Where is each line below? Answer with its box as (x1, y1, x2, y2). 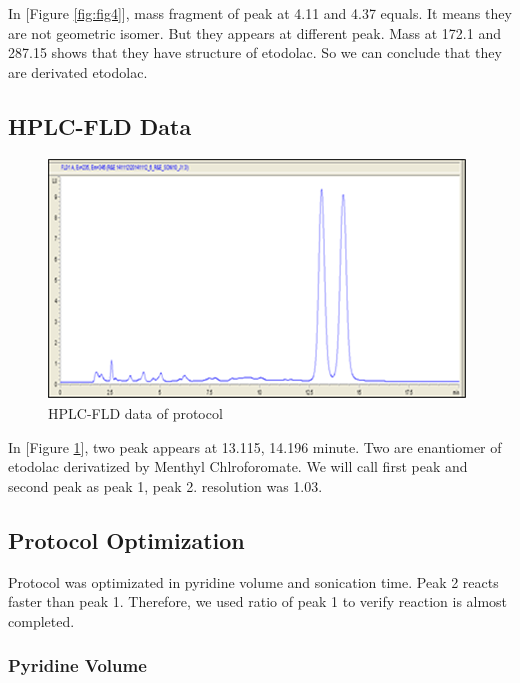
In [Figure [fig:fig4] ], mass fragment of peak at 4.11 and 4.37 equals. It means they (8, 3, 512, 23)
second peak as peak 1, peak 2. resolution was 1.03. (8, 475, 323, 496)
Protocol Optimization (8, 524, 245, 555)
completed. (8, 610, 75, 631)
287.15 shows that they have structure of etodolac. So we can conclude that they (8, 42, 502, 63)
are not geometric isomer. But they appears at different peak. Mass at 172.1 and (8, 22, 501, 43)
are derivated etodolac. (8, 61, 148, 82)
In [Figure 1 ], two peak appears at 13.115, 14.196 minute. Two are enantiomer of (8, 436, 502, 457)
